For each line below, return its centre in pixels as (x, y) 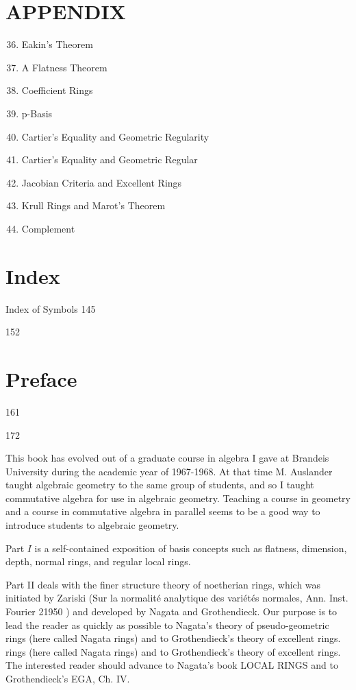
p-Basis (37, 113)
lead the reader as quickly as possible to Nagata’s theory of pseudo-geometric (167, 624)
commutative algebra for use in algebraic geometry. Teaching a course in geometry (178, 498)
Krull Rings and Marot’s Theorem (93, 205)
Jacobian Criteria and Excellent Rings (102, 182)
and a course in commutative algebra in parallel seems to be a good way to (163, 511)
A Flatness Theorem (64, 67)
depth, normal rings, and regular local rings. (98, 561)
